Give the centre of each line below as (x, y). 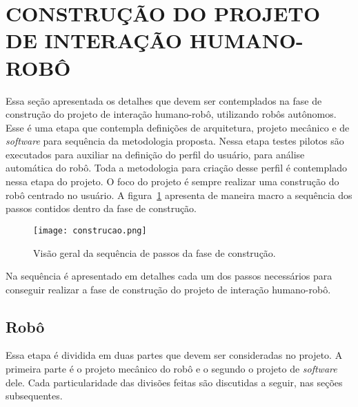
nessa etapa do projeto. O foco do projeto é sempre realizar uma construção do (172, 181)
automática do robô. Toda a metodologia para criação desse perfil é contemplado (176, 168)
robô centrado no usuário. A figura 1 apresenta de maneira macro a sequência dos (179, 195)
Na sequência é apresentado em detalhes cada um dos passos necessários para (169, 276)
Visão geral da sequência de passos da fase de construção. (155, 252)
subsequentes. (34, 396)
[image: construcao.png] (90, 230)
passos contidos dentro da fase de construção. (101, 208)
